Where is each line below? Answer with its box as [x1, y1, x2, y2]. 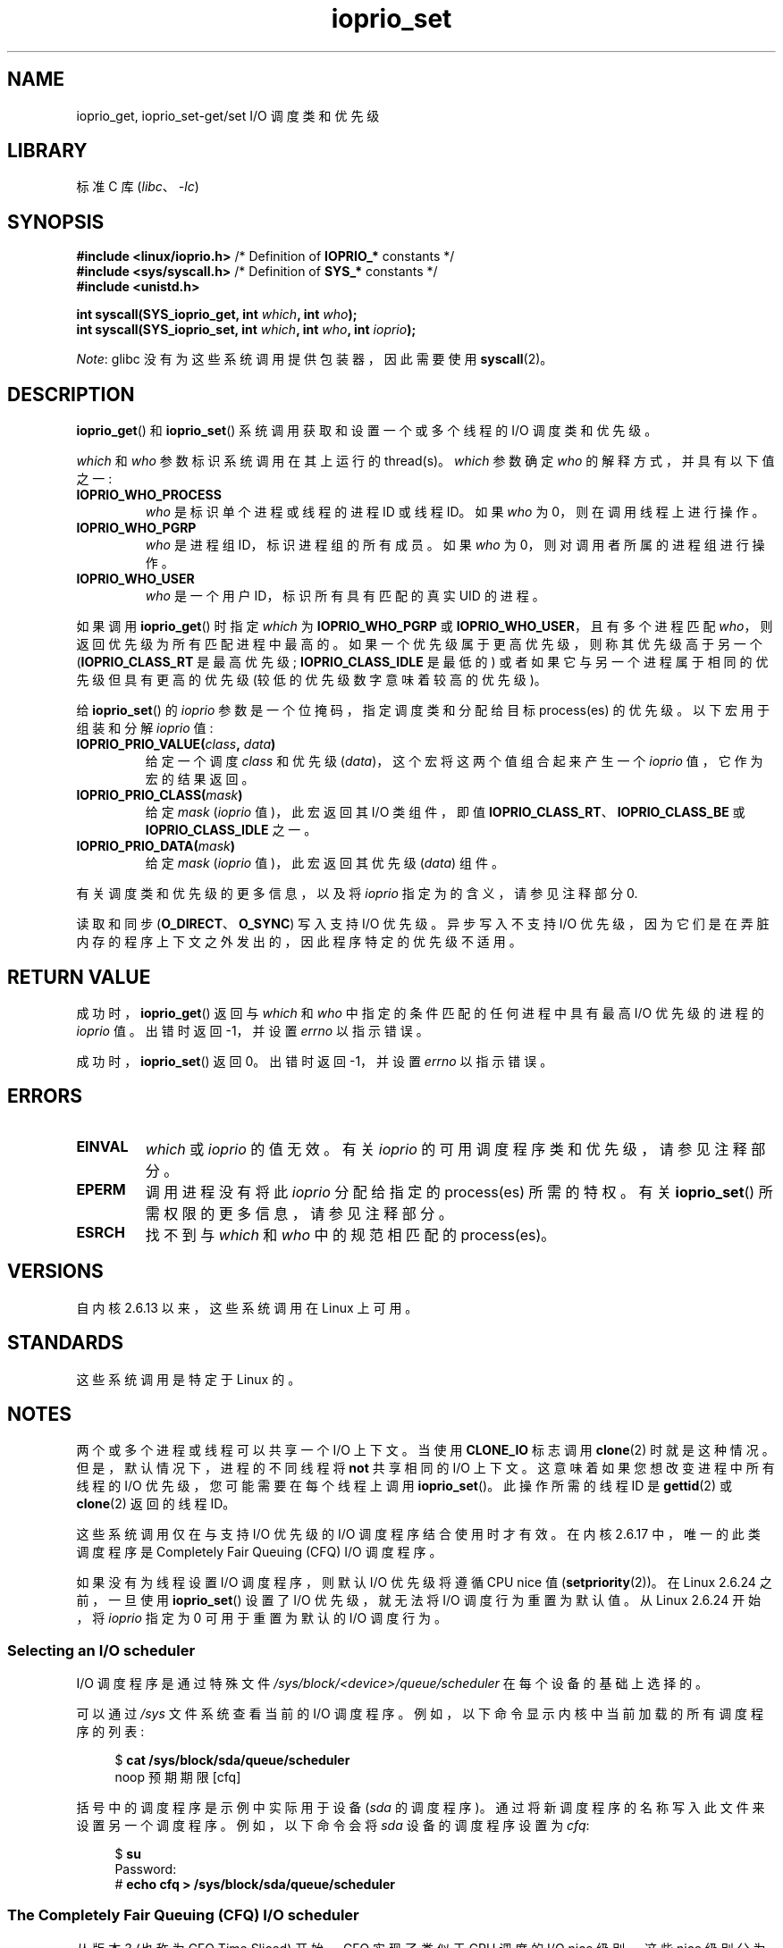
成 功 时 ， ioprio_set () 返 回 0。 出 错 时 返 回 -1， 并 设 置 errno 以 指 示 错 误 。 [76, 1053, 553, 1069]
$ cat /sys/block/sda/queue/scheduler [114, 1752, 350, 1768]
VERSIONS [7, 1260, 104, 1283]
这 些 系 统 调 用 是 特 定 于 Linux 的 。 [76, 1371, 301, 1387]
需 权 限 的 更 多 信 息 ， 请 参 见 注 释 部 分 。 [145, 1204, 453, 1222]
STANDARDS [7, 1331, 124, 1355]
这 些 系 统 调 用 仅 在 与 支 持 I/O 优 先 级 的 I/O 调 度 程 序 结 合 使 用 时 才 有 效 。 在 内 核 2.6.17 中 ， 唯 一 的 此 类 [76, 1526, 761, 1542]
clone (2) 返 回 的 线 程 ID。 [76, 1496, 236, 1512]
